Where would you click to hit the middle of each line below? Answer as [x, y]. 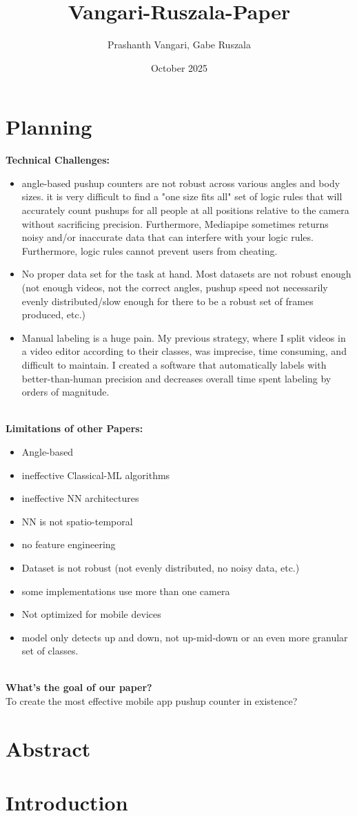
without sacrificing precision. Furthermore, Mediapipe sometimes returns [175, 223]
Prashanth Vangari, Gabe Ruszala [179, 45]
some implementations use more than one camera [126, 591]
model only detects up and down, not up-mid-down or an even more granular [185, 637]
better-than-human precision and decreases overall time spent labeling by [176, 378]
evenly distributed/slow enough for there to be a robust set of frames [167, 301]
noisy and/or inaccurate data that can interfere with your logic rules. [167, 237]
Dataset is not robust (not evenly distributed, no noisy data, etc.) [161, 567]
